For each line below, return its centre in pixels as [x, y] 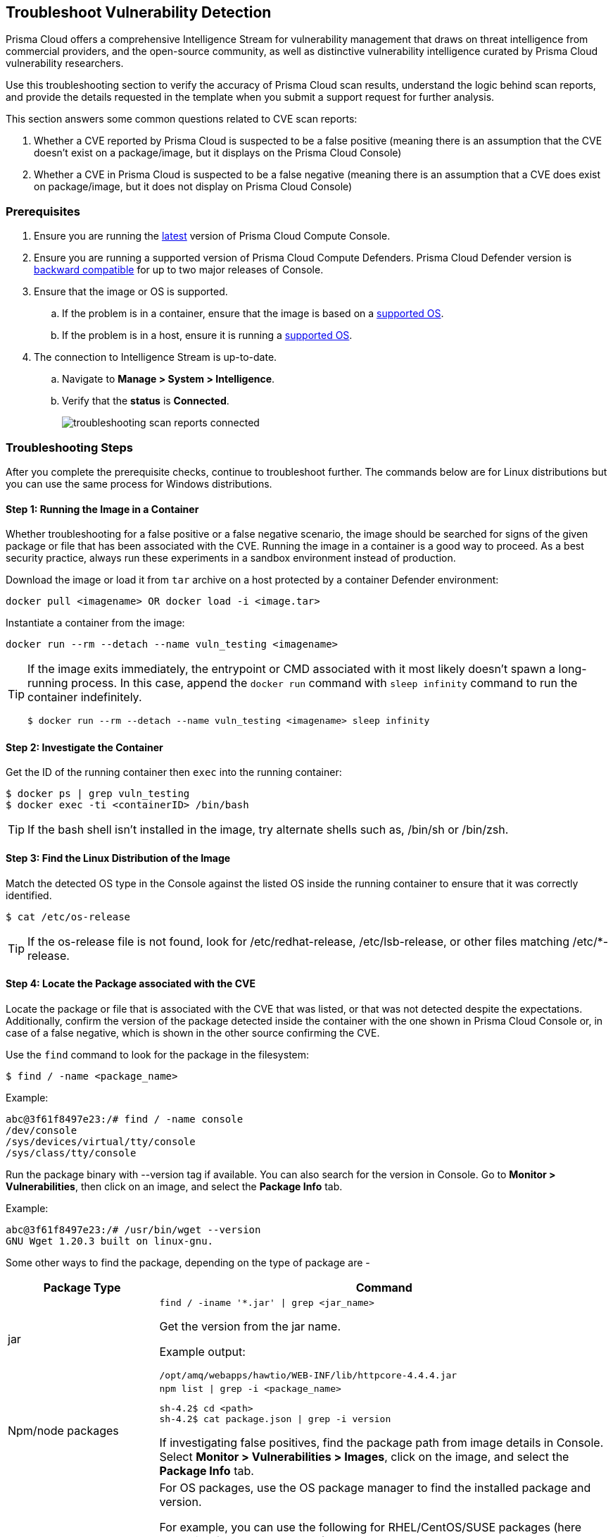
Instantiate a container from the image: [95, 623]
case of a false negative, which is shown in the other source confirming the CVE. [193, 1032]
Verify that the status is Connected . [146, 401]
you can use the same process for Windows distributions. [139, 483]
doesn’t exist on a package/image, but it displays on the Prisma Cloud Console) [218, 153]
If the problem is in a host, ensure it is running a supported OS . [207, 335]
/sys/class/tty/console [71, 1153]
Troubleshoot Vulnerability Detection [139, 12]
